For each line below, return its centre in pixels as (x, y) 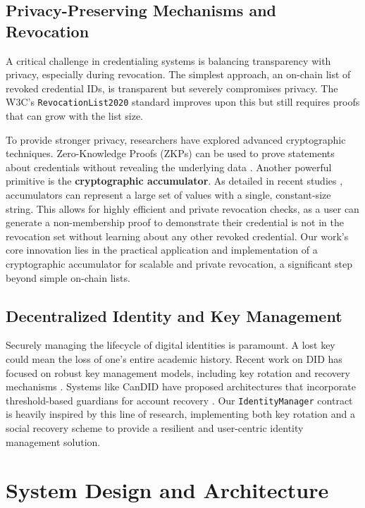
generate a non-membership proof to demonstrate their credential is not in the (175, 222)
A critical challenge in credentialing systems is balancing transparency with (168, 60)
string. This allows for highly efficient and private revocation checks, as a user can (182, 208)
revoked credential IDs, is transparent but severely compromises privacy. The (172, 88)
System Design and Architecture (167, 490)
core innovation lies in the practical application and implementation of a (162, 250)
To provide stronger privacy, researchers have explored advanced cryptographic (176, 139)
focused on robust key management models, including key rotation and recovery (178, 372)
